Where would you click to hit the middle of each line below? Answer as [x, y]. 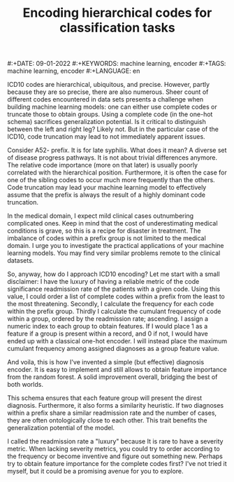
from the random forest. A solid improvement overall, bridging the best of [112, 377]
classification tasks [117, 28]
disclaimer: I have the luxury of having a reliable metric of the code [103, 282]
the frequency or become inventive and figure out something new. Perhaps [115, 456]
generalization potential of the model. [61, 428]
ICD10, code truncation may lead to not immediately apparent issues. [106, 137]
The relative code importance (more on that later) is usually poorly [102, 165]
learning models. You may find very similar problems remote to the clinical [114, 253]
